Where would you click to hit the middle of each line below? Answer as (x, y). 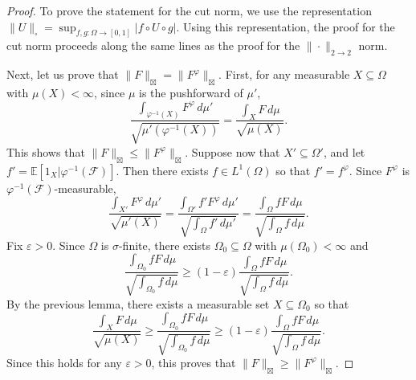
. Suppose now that (232, 151)
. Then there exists (162, 170)
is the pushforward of (191, 93)
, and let (344, 151)
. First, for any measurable (284, 74)
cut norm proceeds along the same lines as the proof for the (153, 45)
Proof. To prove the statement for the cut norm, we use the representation (189, 10)
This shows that (46, 151)
